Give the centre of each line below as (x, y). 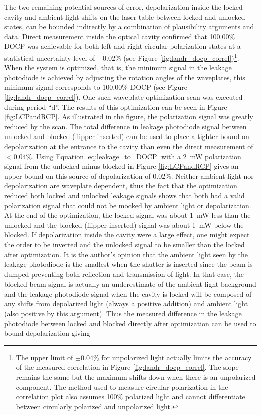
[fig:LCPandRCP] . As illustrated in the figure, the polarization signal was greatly (129, 117)
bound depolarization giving (47, 333)
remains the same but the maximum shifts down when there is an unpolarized (136, 377)
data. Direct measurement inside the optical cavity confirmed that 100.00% (120, 36)
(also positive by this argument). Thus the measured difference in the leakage (123, 313)
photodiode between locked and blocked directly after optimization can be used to (130, 323)
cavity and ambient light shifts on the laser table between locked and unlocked (125, 16)
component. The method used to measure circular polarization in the (122, 387)
